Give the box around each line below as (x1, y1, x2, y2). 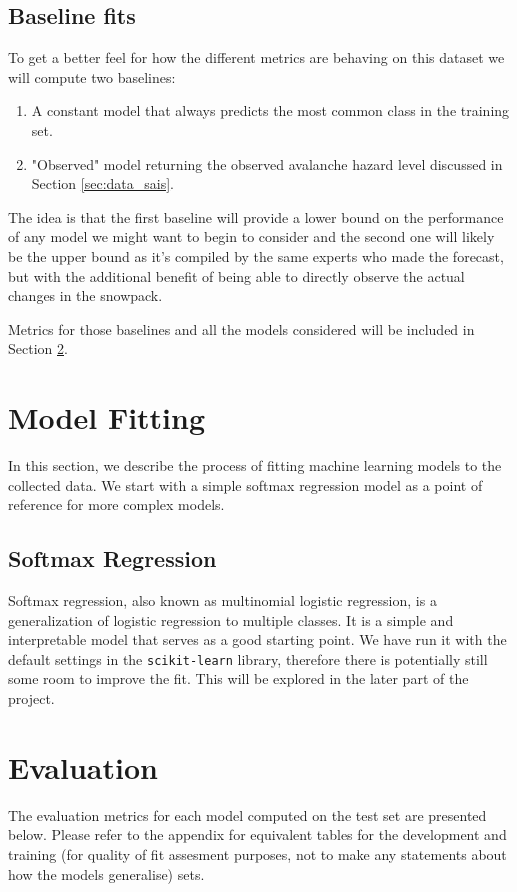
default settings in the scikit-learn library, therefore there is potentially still (8, 648, 488, 669)
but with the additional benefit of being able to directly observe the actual (8, 265, 465, 286)
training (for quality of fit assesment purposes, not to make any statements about (8, 843, 507, 864)
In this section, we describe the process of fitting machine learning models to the (8, 455, 502, 476)
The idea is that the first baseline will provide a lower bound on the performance (8, 206, 504, 227)
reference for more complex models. (8, 494, 225, 515)
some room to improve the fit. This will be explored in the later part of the (8, 668, 469, 689)
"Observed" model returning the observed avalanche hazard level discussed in (31, 153, 503, 174)
